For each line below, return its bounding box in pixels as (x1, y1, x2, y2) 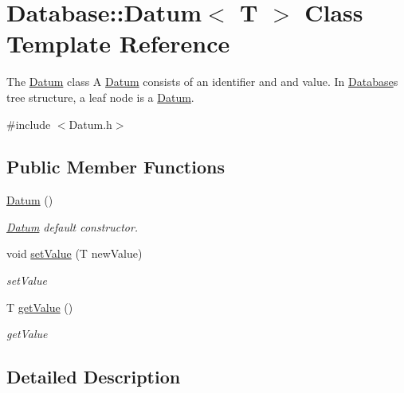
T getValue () (6, 298, 73, 315)
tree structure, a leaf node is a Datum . (6, 88, 194, 105)
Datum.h (69, 115, 112, 132)
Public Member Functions (6, 154, 225, 179)
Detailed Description (6, 364, 181, 389)
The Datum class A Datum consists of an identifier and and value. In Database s (6, 73, 398, 90)
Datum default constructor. (6, 218, 139, 235)
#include (6, 115, 51, 132)
